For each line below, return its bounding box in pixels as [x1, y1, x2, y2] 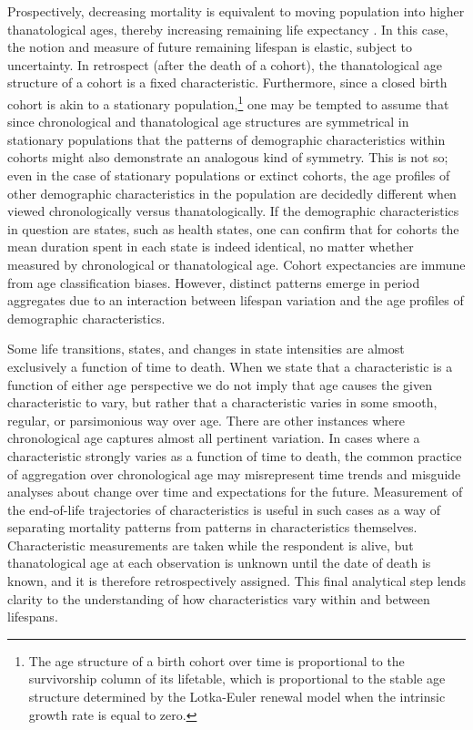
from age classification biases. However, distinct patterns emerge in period [7, 272, 420, 292]
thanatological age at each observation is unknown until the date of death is [7, 553, 431, 572]
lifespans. [7, 607, 58, 626]
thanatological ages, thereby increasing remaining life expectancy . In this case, [7, 19, 448, 38]
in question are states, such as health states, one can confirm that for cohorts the [7, 219, 459, 238]
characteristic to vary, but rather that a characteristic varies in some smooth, [7, 393, 438, 412]
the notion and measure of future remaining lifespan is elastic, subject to [7, 37, 413, 57]
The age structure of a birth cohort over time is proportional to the [28, 651, 405, 670]
